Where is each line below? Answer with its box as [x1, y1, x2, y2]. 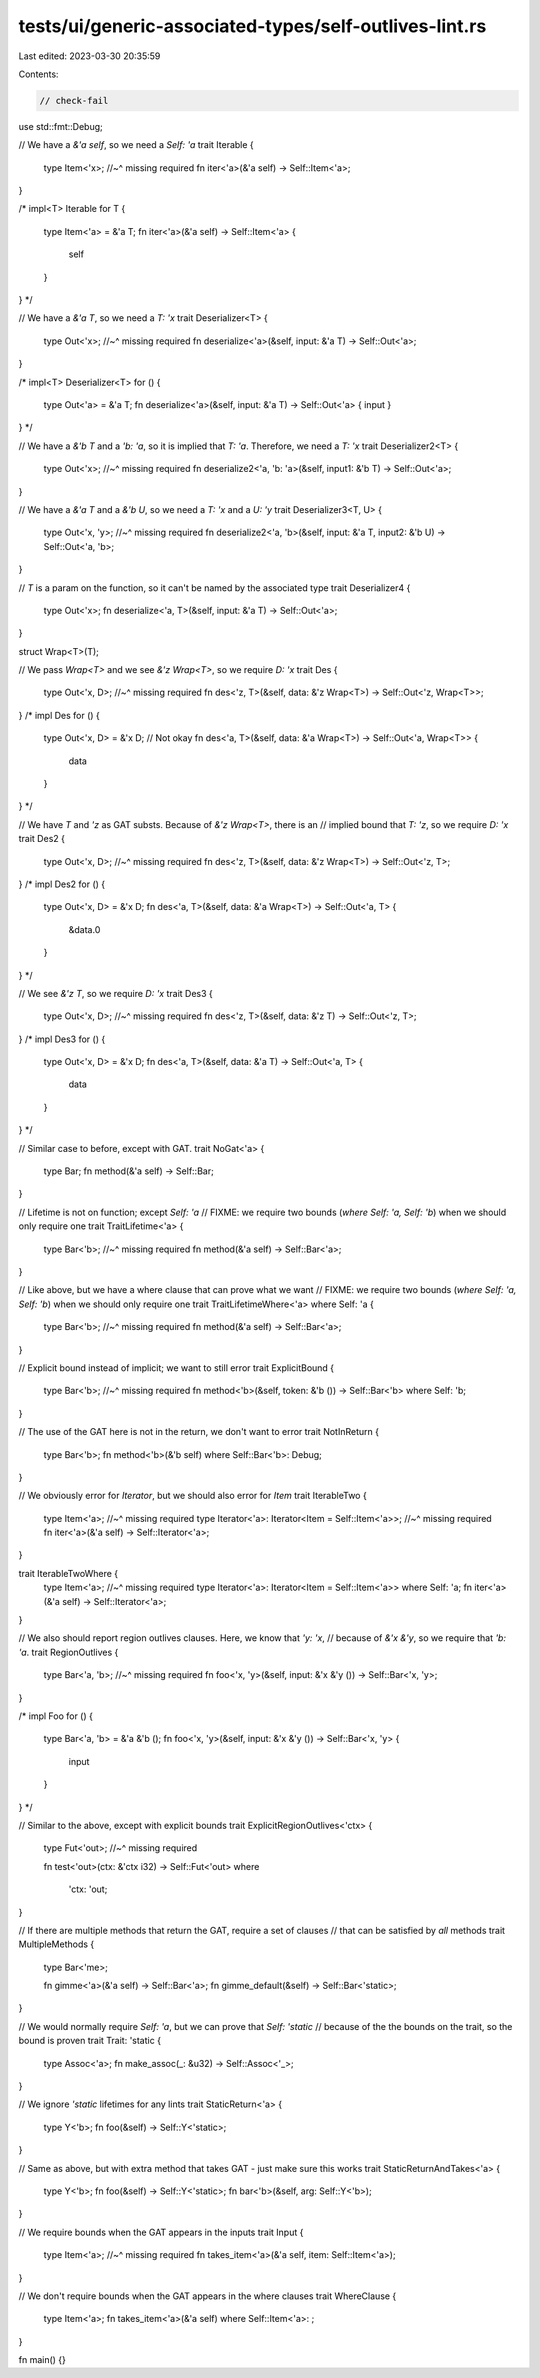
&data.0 [68, 923, 101, 935]
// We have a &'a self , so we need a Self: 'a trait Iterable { [18, 139, 254, 151]
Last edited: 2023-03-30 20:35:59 [18, 50, 161, 62]
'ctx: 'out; [68, 1883, 108, 1895]
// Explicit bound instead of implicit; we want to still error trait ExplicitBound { [18, 1361, 335, 1374]
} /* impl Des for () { [18, 709, 100, 721]
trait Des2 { [18, 833, 65, 845]
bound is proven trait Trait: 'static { [18, 2035, 162, 2047]
